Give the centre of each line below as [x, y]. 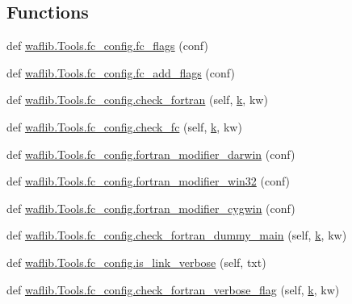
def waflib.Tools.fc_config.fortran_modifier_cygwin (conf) [151, 208]
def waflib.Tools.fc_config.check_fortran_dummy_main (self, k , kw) [177, 235]
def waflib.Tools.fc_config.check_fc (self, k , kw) [124, 126]
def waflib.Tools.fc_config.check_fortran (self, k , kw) [137, 100]
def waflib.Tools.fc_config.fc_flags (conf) [107, 46]
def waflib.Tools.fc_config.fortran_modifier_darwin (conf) [151, 154]
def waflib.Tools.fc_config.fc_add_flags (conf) [121, 72]
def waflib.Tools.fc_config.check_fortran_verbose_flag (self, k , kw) [173, 289]
